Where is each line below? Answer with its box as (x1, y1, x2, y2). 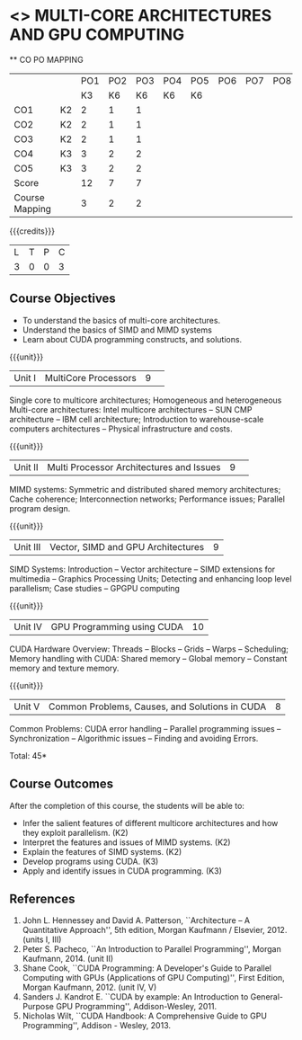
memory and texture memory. (9, 662, 120, 673)
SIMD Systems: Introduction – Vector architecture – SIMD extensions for (9, 564, 276, 574)
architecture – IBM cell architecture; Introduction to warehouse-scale (9, 413, 264, 424)
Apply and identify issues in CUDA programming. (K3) (22, 865, 223, 876)
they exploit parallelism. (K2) (22, 827, 129, 838)
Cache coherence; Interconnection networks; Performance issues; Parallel (9, 493, 286, 504)
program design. (9, 502, 71, 513)
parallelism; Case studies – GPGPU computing (9, 582, 180, 593)
